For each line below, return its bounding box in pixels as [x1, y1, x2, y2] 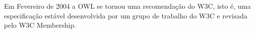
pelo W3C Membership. [4, 20, 76, 30]
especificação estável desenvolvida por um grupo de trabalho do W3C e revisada [4, 10, 248, 20]
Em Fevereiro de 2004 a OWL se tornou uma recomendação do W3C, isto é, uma [4, 1, 251, 11]
